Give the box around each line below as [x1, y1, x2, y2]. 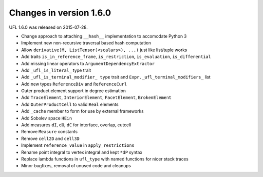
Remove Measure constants [21, 129, 78, 135]
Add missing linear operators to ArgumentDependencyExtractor [21, 60, 155, 66]
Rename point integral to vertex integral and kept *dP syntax [21, 149, 143, 155]
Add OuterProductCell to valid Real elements [21, 101, 119, 107]
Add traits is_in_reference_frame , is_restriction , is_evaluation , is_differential [21, 54, 211, 59]
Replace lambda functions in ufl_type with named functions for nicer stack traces [21, 156, 188, 162]
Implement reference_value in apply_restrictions [21, 142, 135, 148]
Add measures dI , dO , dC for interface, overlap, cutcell [21, 122, 131, 128]
